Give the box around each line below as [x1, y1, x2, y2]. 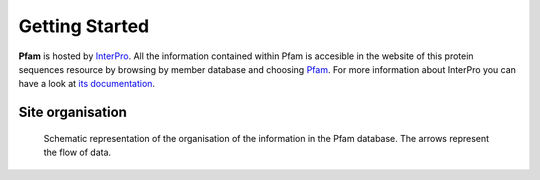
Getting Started [18, 15, 150, 37]
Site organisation [18, 104, 127, 121]
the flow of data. [43, 146, 112, 159]
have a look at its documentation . [18, 78, 155, 90]
